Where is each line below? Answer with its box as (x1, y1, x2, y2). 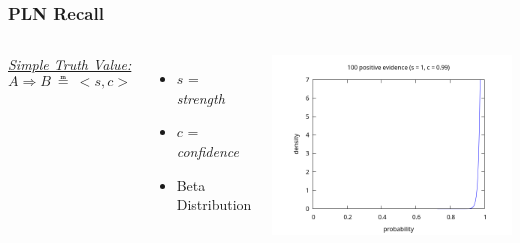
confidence (176, 141, 239, 161)
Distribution (176, 194, 252, 215)
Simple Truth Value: (8, 54, 132, 75)
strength (176, 87, 225, 108)
